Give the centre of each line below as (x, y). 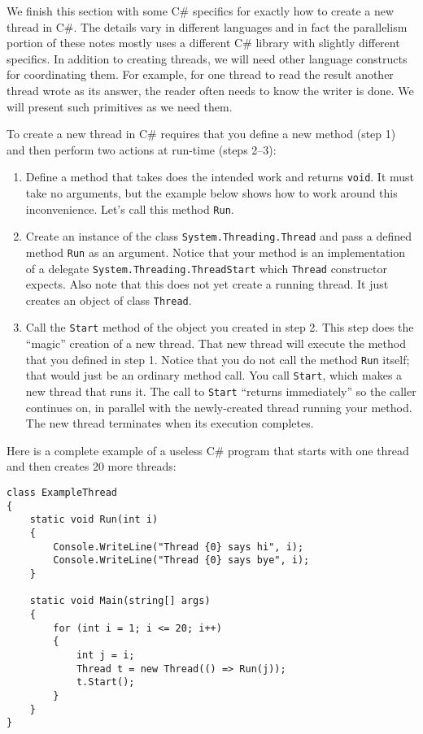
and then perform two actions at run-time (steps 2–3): (142, 149)
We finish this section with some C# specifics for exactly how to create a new (201, 11)
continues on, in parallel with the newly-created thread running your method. (219, 407)
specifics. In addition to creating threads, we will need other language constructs (207, 58)
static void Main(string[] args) (120, 601)
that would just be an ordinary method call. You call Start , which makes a (214, 375)
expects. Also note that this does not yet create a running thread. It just (207, 284)
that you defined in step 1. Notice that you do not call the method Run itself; (218, 359)
